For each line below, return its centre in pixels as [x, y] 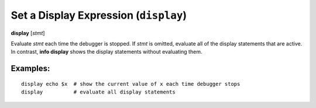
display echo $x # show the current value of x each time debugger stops [131, 84]
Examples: [30, 69]
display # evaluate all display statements [98, 92]
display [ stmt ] [28, 33]
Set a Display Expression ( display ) [99, 15]
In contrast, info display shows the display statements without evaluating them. [107, 52]
